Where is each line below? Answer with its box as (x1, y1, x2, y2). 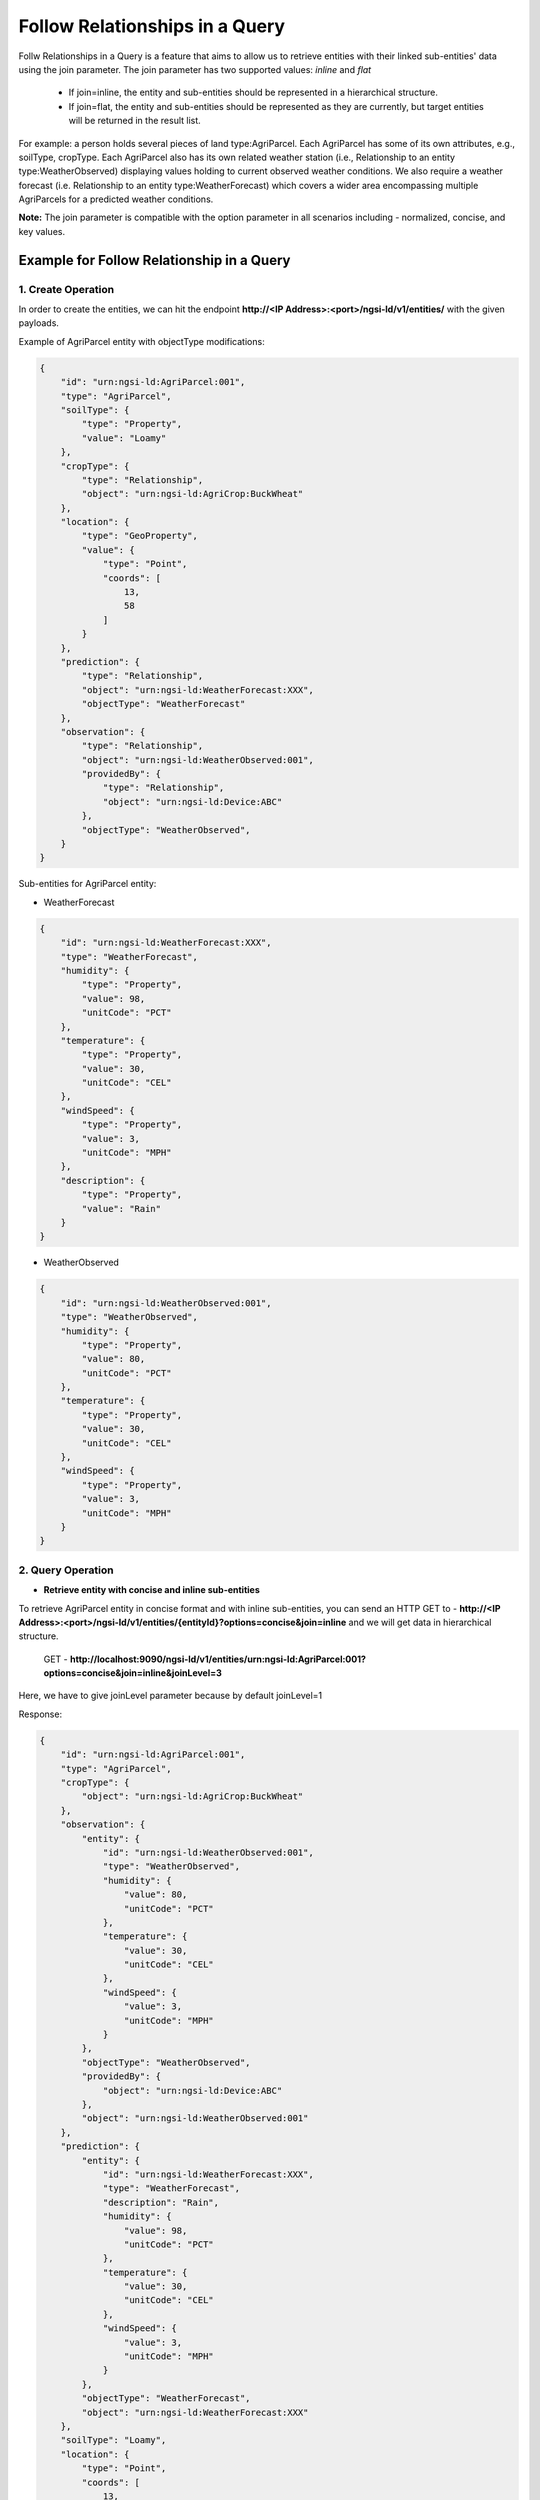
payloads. (18, 317, 60, 329)
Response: (18, 1708, 63, 1720)
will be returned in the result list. (68, 115, 202, 127)
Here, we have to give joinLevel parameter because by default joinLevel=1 (18, 1690, 323, 1702)
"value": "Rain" (81, 1203, 162, 1214)
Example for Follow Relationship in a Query (18, 251, 291, 269)
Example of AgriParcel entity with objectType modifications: (18, 335, 265, 347)
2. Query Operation (18, 1563, 114, 1577)
